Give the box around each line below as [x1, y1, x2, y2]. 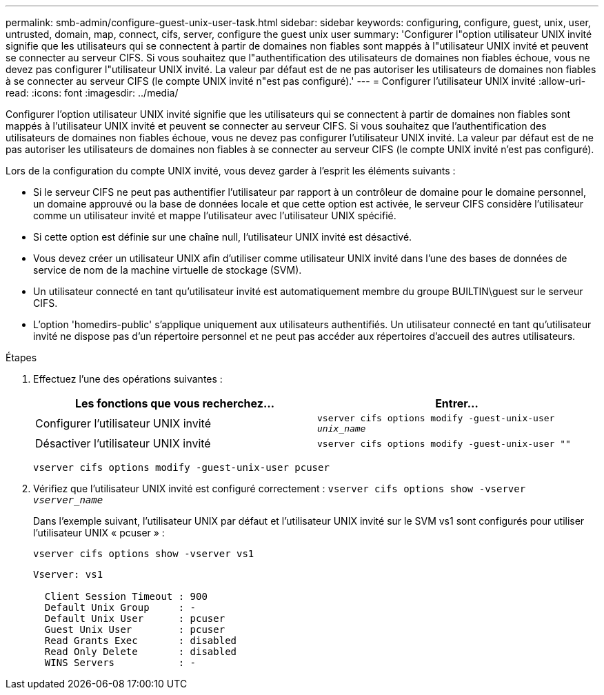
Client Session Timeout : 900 [44, 591, 208, 602]
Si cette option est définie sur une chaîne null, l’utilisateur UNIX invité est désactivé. [33, 231, 412, 243]
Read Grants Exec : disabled [44, 635, 237, 646]
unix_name [317, 423, 366, 434]
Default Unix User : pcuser [44, 613, 225, 624]
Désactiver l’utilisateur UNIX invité [35, 436, 211, 450]
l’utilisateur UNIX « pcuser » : [33, 527, 165, 538]
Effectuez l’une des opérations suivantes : [33, 373, 223, 385]
